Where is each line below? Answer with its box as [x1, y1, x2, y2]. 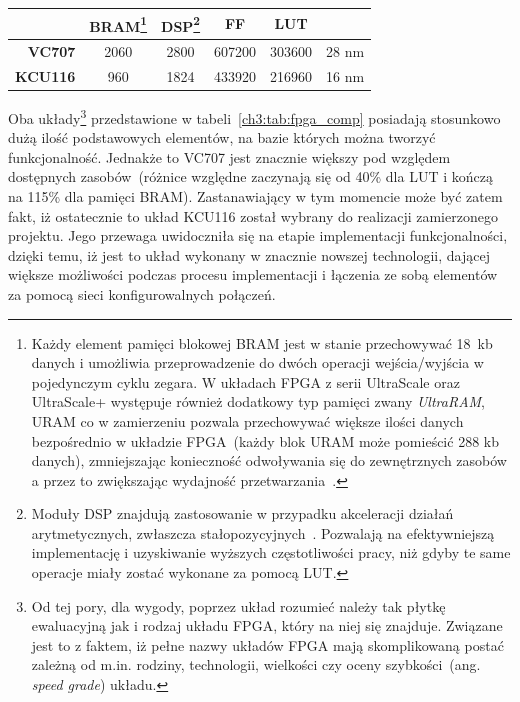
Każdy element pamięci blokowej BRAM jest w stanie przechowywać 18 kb [31, 332, 493, 353]
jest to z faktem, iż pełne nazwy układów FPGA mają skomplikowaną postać [31, 634, 504, 655]
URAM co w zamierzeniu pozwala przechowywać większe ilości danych [31, 410, 464, 431]
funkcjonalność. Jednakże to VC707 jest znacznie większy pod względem [8, 146, 451, 167]
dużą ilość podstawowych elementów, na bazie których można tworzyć [8, 127, 436, 148]
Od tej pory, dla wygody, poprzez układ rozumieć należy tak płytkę [31, 595, 446, 616]
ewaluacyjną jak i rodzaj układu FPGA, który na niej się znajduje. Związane [31, 615, 503, 636]
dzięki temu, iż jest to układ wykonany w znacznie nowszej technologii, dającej [8, 244, 490, 265]
